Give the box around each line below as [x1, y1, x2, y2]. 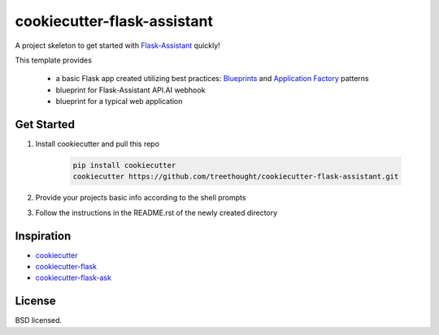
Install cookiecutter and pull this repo [35, 139, 160, 149]
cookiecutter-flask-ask [35, 273, 111, 283]
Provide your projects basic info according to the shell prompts [35, 193, 246, 203]
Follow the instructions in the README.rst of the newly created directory [35, 208, 278, 217]
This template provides [15, 55, 93, 65]
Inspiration [15, 229, 72, 243]
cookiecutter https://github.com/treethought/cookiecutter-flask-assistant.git [72, 172, 399, 182]
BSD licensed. [15, 316, 63, 325]
